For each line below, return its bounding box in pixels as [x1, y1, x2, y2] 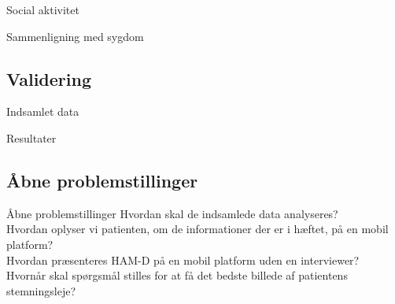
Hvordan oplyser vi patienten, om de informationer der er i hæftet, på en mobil [6, 221, 389, 237]
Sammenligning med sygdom [6, 28, 144, 44]
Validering [6, 66, 92, 91]
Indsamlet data [6, 103, 79, 120]
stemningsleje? [6, 282, 76, 298]
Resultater [6, 129, 57, 146]
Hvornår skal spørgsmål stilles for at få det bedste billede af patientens [6, 267, 348, 284]
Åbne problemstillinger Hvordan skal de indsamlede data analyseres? [6, 205, 338, 221]
